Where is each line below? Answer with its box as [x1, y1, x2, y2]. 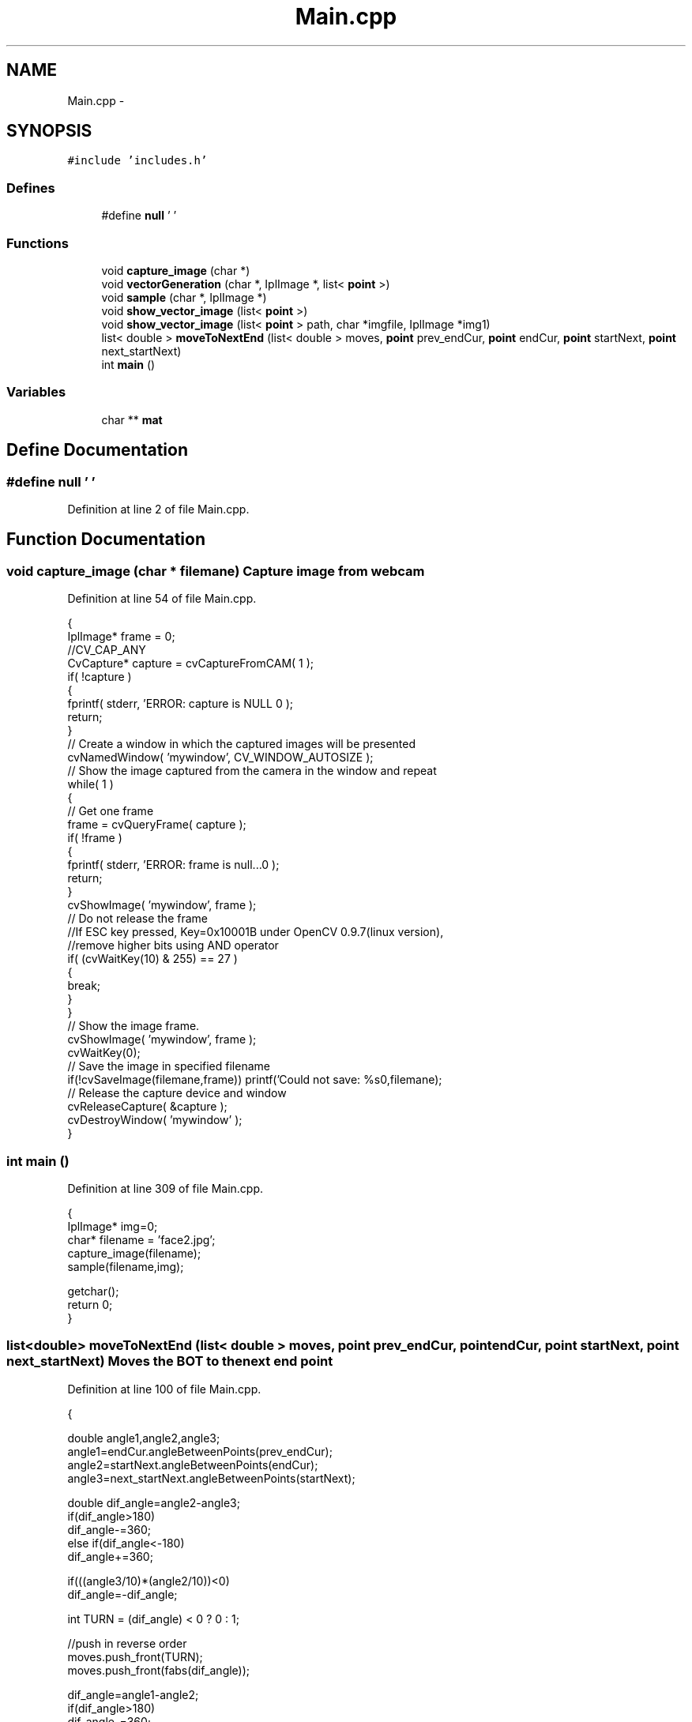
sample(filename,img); [67, 1259, 184, 1273]
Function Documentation [6, 529, 205, 550]
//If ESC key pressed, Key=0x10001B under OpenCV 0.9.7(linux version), [67, 925, 444, 939]
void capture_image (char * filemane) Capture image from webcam [6, 562, 425, 579]
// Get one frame [67, 804, 154, 818]
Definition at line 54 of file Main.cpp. [67, 592, 257, 606]
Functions [6, 235, 69, 251]
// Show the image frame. [67, 1019, 200, 1033]
